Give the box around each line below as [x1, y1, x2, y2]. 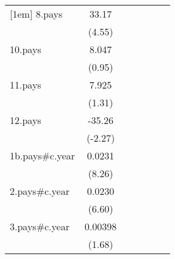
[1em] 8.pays [10, 7, 63, 21]
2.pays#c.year [10, 184, 70, 198]
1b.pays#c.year [10, 148, 75, 162]
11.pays [10, 78, 41, 92]
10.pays [10, 42, 41, 56]
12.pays [10, 113, 41, 127]
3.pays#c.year [10, 219, 70, 233]
